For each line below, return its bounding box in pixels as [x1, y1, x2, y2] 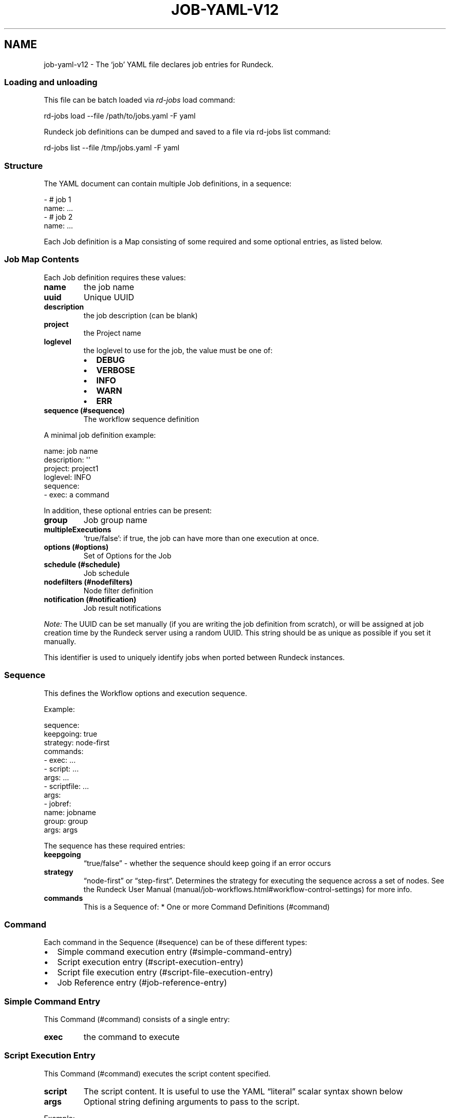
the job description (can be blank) [83, 311, 198, 320]
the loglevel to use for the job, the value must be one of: [83, 345, 273, 355]
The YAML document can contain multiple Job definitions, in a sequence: [44, 179, 292, 188]
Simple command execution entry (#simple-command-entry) [57, 947, 292, 957]
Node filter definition [83, 586, 153, 595]
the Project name [83, 328, 141, 337]
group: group [44, 816, 88, 825]
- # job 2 [44, 213, 73, 222]
